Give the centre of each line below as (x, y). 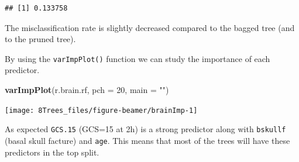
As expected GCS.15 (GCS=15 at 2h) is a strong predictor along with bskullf (145, 129)
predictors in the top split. (52, 152)
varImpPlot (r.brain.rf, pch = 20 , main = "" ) (87, 90)
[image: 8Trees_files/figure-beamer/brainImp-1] (101, 110)
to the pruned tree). (40, 39)
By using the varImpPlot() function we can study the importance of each (138, 58)
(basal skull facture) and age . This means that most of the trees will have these (147, 140)
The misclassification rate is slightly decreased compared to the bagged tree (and (150, 27)
